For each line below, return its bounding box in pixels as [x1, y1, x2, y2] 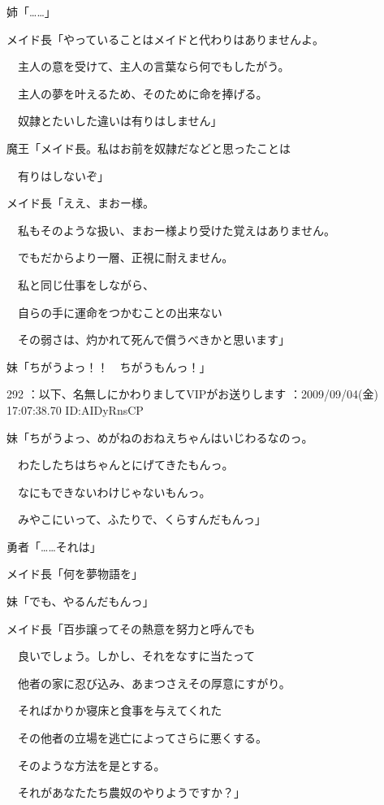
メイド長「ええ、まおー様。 [6, 194, 154, 211]
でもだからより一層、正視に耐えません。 [17, 249, 234, 266]
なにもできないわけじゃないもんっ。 [17, 483, 211, 500]
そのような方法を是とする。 [17, 756, 166, 773]
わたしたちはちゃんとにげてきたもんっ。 [17, 456, 234, 473]
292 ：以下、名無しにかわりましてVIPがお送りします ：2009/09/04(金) [6, 385, 378, 402]
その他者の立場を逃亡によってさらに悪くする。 [17, 729, 267, 746]
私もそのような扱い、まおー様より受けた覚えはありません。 [17, 221, 336, 238]
